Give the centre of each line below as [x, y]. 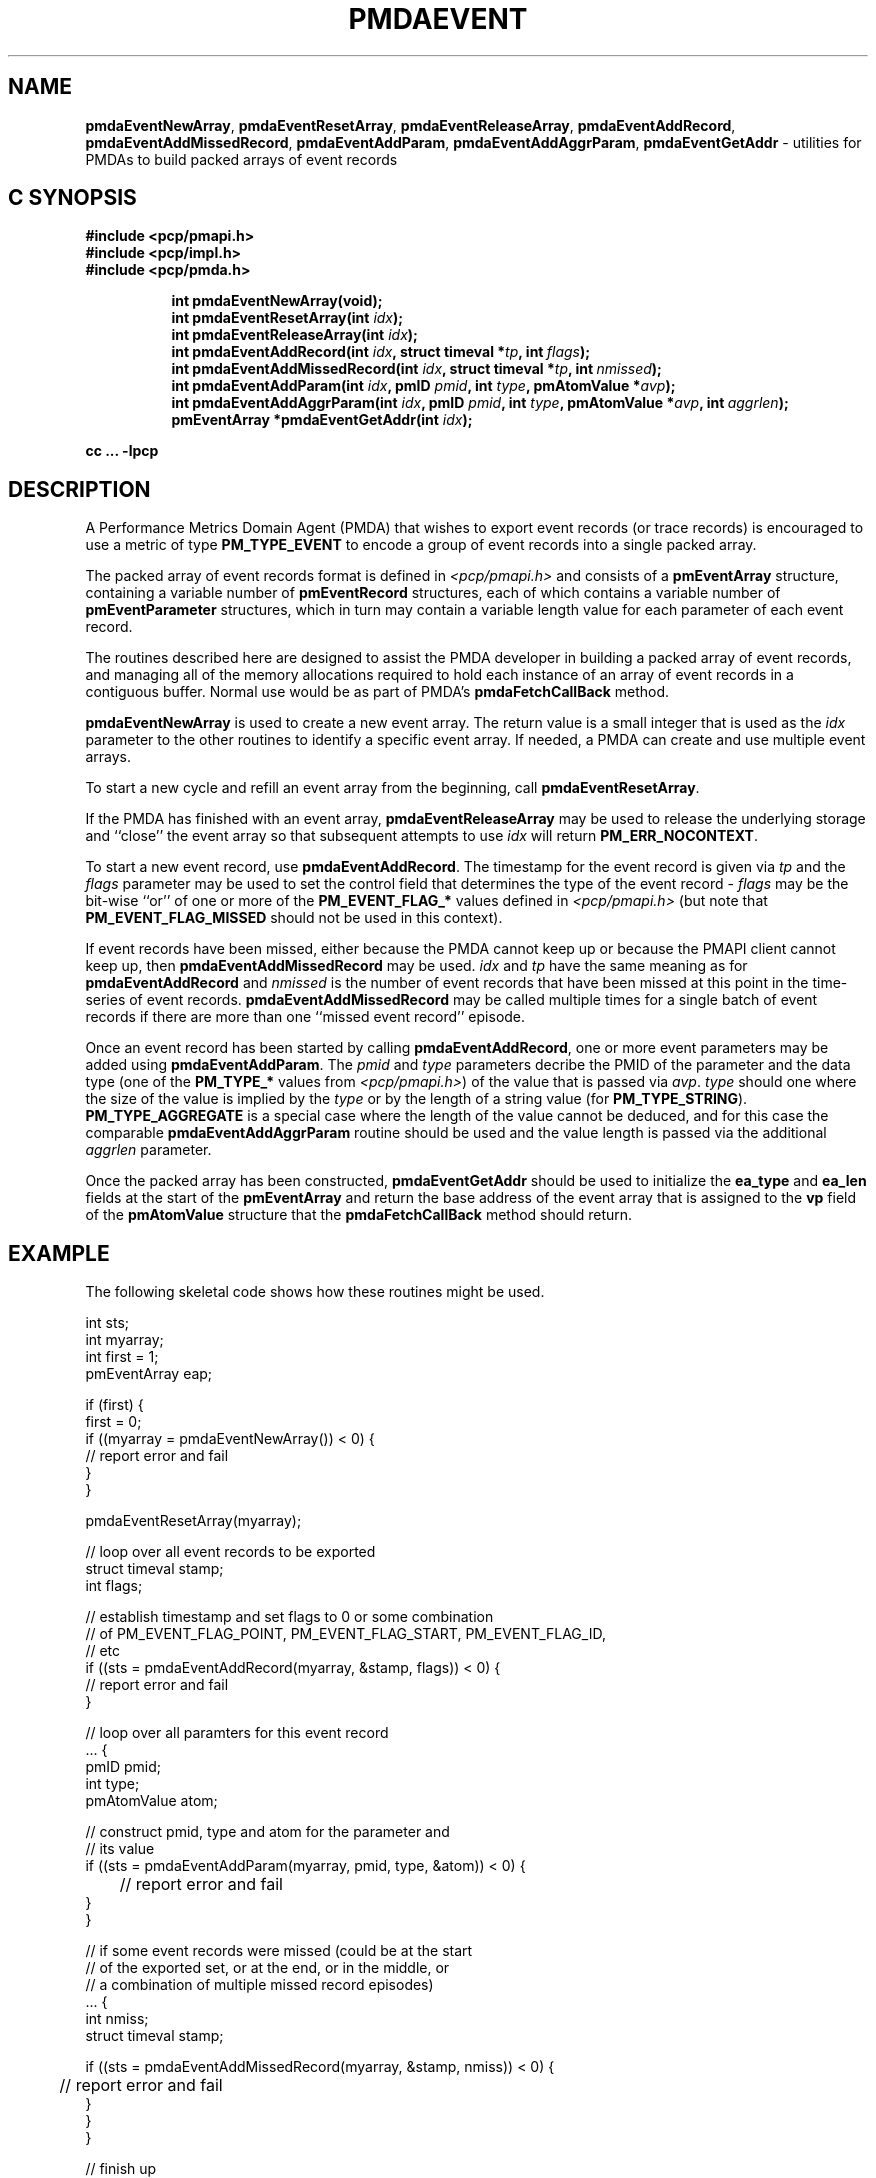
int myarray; [124, 1340]
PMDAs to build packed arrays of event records [241, 159]
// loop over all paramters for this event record [237, 1733]
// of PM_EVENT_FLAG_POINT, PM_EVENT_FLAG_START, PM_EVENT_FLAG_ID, [345, 1634]
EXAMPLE [59, 1253]
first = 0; [113, 1422]
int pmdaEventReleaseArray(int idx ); [294, 335]
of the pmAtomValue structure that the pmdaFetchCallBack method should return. [359, 1215]
